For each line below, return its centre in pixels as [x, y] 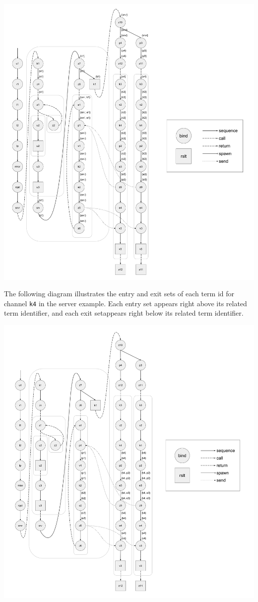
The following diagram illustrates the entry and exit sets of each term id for [119, 294]
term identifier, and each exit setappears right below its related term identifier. [124, 313]
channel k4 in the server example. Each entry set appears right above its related [126, 303]
